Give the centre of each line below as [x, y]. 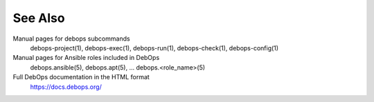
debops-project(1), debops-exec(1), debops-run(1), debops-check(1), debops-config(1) [154, 48]
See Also [39, 18]
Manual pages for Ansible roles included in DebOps [86, 58]
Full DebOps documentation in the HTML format [81, 77]
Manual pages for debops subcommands [72, 39]
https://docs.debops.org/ [66, 87]
